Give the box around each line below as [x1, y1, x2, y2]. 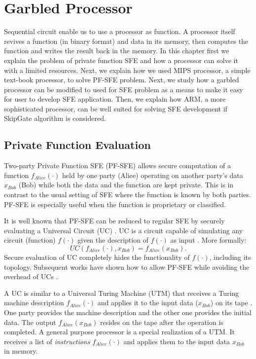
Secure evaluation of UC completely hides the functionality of [4, 252, 190, 262]
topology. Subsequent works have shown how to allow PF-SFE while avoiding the [4, 261, 250, 272]
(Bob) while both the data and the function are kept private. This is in [18, 179, 234, 190]
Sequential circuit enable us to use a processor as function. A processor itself [4, 26, 235, 36]
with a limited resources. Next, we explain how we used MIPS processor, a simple [4, 65, 251, 75]
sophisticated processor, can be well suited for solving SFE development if [4, 103, 227, 113]
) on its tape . [210, 297, 253, 308]
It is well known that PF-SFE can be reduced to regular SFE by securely [4, 215, 225, 226]
